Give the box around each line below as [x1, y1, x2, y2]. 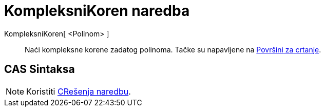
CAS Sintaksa [4, 63, 75, 76]
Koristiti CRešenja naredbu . [26, 86, 131, 97]
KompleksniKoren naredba [4, 2, 190, 20]
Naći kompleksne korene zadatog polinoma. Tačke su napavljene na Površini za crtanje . [25, 45, 321, 54]
